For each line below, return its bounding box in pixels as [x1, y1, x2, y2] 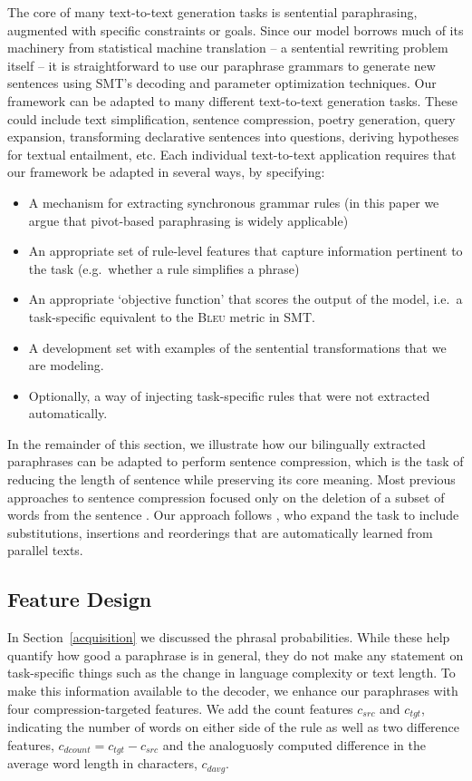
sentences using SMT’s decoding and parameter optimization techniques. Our [7, 73, 437, 93]
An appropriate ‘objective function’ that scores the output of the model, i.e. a [28, 289, 463, 308]
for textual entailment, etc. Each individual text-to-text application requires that [7, 144, 457, 163]
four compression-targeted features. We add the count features [7, 698, 353, 718]
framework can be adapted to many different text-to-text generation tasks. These [7, 91, 458, 110]
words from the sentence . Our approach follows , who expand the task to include [7, 505, 459, 524]
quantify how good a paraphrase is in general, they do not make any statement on [7, 645, 464, 664]
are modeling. [28, 356, 104, 375]
